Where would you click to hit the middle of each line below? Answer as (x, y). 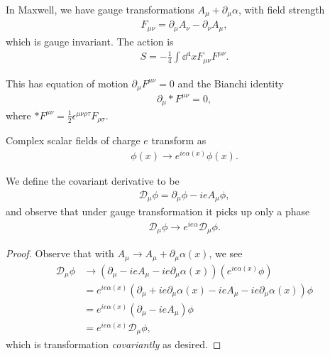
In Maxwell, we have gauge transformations (100, 9)
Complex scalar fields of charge (73, 140)
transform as (179, 140)
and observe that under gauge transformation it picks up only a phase (158, 211)
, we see (226, 253)
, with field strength (281, 9)
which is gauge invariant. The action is (90, 41)
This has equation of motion (67, 83)
